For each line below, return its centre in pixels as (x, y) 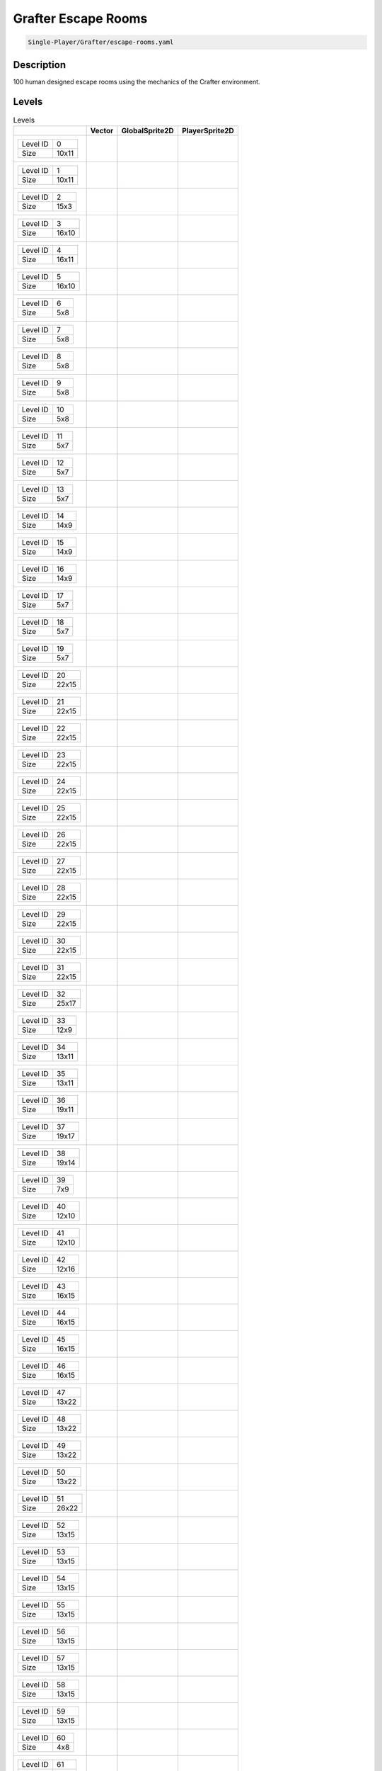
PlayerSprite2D (208, 130)
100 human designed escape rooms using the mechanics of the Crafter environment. (137, 81)
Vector (102, 130)
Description (40, 65)
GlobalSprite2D (148, 130)
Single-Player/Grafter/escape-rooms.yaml (101, 42)
